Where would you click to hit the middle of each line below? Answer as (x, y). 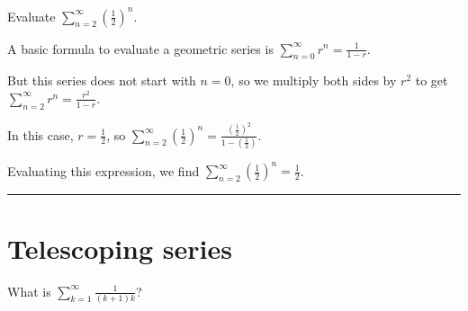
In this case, (40, 134)
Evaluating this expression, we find (103, 170)
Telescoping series (120, 248)
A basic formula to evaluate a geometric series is (140, 48)
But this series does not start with (102, 80)
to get (432, 80)
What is (29, 291)
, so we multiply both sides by (314, 80)
